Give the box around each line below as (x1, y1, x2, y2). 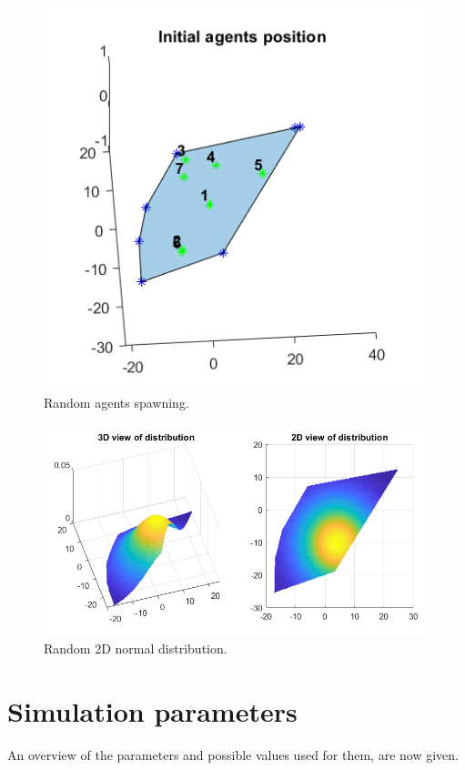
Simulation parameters (7, 693, 298, 730)
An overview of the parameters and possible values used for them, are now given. (7, 745, 459, 765)
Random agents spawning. (44, 392, 189, 411)
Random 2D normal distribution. (44, 639, 227, 658)
